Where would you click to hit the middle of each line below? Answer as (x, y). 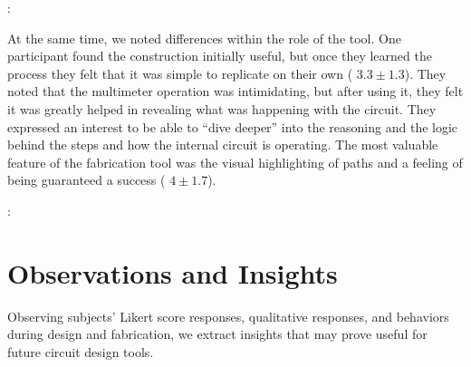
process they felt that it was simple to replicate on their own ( (180, 73)
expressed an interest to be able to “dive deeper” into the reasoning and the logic (233, 126)
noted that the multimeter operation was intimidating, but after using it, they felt (235, 91)
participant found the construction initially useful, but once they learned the (220, 56)
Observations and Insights (173, 272)
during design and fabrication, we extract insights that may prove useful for (217, 334)
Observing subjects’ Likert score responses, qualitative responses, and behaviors (228, 316)
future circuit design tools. (81, 351)
